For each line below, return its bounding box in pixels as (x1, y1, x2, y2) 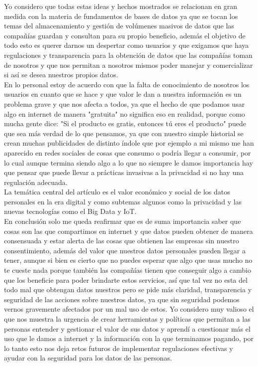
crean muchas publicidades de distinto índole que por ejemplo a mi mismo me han (4, 138, 254, 148)
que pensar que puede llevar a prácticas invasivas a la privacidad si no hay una (4, 167, 244, 178)
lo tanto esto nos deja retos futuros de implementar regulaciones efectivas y (4, 343, 233, 353)
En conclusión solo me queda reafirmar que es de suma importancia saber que (4, 216, 241, 226)
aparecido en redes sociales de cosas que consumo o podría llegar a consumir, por (4, 147, 251, 158)
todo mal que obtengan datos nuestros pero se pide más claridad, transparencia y (4, 284, 252, 295)
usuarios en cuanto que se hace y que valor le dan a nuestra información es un (4, 89, 242, 99)
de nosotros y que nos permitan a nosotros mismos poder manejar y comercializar (4, 59, 253, 70)
